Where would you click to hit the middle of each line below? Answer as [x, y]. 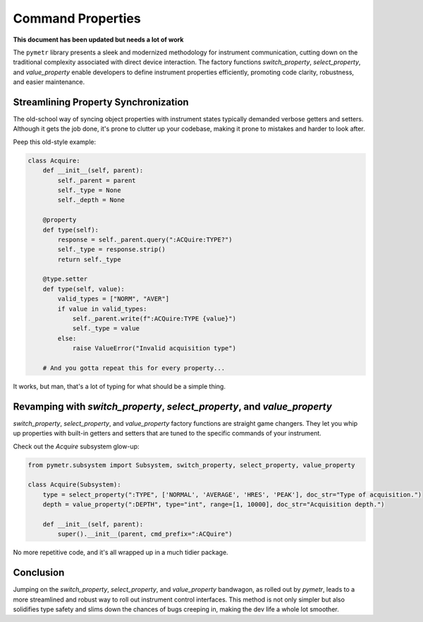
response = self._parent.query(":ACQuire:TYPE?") [145, 239]
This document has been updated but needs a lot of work [98, 40]
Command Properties [77, 18]
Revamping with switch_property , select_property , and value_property [173, 406]
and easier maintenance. [49, 82]
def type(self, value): [84, 289]
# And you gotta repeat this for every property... [134, 368]
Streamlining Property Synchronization [101, 102]
